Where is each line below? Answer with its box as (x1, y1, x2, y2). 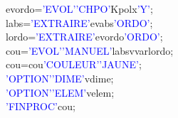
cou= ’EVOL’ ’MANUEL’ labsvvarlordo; (6, 43, 174, 58)
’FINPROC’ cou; (6, 99, 75, 114)
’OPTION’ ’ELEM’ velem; (6, 85, 115, 100)
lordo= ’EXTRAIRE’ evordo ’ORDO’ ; (6, 29, 163, 44)
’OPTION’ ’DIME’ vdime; (6, 70, 114, 85)
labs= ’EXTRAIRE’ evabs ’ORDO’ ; (6, 15, 153, 30)
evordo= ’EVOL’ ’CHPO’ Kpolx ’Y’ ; (6, 1, 153, 16)
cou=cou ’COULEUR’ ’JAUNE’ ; (6, 57, 142, 72)
